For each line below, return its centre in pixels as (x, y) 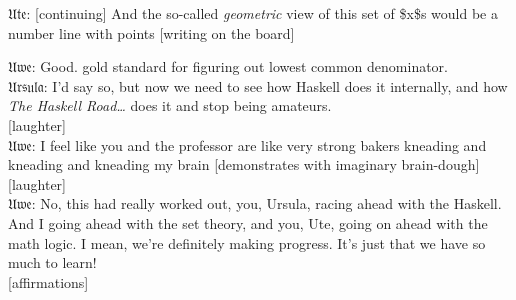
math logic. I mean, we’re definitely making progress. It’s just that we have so (247, 242)
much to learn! (52, 262)
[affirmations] (48, 281)
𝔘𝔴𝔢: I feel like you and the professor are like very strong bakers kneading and (247, 144)
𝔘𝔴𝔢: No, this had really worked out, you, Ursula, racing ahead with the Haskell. (255, 203)
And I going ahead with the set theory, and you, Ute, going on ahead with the (248, 222)
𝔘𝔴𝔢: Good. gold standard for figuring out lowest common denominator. (228, 66)
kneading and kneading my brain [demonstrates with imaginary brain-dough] (244, 164)
